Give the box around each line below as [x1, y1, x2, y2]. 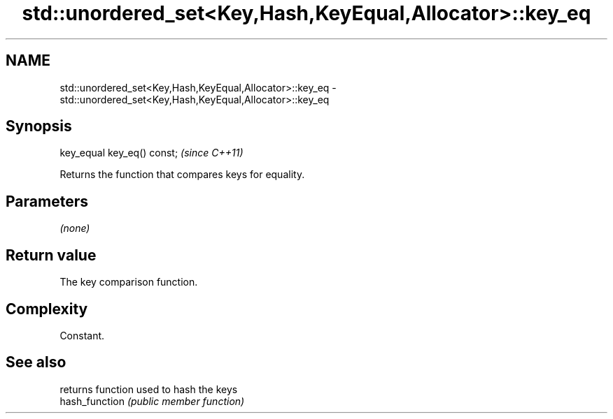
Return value [6, 246, 97, 264]
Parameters [6, 192, 88, 210]
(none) [59, 222, 90, 235]
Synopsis [6, 117, 72, 135]
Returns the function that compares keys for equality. [59, 168, 305, 181]
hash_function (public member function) [59, 395, 245, 407]
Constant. [59, 329, 105, 341]
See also [6, 353, 66, 372]
